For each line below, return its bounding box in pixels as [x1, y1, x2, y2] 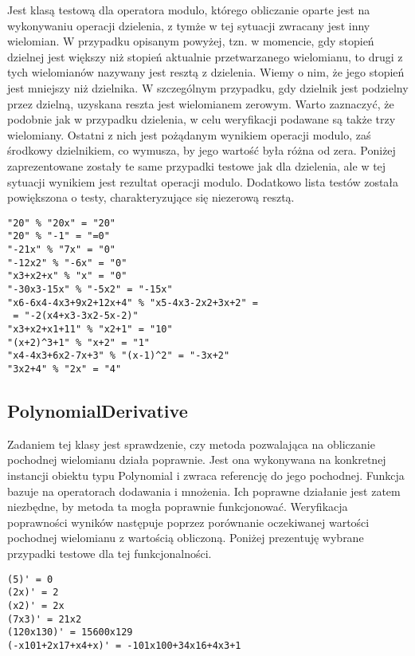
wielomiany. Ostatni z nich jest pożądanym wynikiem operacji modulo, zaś [7, 126, 371, 143]
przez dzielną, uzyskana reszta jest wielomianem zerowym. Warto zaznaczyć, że [7, 95, 394, 112]
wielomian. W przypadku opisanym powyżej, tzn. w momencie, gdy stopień [7, 33, 374, 49]
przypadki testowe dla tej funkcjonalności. [7, 544, 212, 561]
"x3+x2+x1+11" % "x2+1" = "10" [7, 323, 173, 335]
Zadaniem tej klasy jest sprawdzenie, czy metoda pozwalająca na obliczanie [7, 435, 375, 452]
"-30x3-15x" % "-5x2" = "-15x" [7, 284, 173, 295]
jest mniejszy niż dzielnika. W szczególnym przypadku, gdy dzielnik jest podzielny [7, 79, 409, 96]
